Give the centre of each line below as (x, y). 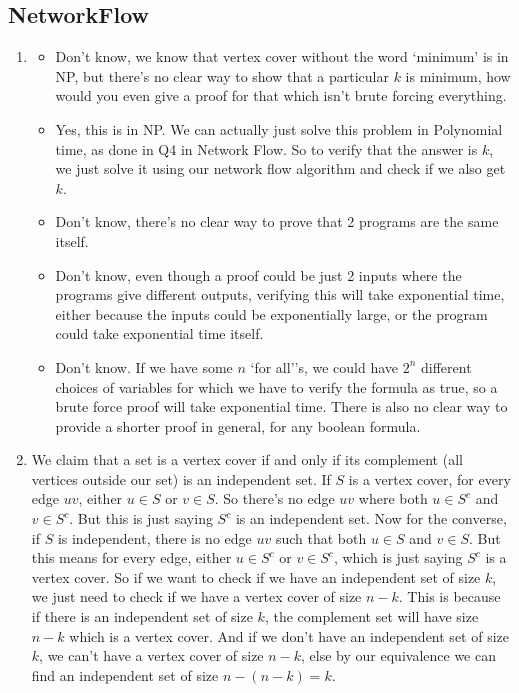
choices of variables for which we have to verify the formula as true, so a (276, 386)
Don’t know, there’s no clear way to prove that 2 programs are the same (277, 221)
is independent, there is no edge (154, 537)
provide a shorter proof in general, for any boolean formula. (238, 425)
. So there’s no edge (274, 498)
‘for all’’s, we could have (324, 366)
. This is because (449, 596)
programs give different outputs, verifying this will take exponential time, (280, 294)
